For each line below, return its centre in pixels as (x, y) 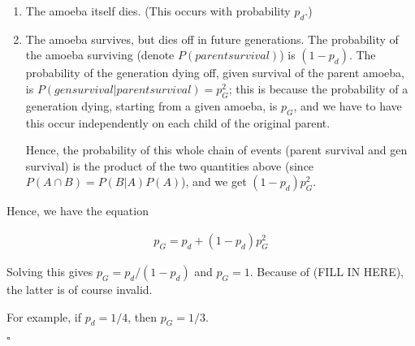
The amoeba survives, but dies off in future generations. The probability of (212, 39)
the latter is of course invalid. (80, 289)
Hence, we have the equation (78, 211)
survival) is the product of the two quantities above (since (170, 165)
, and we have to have (348, 105)
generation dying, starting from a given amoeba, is (151, 105)
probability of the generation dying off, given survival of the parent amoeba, (215, 73)
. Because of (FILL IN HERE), (327, 271)
